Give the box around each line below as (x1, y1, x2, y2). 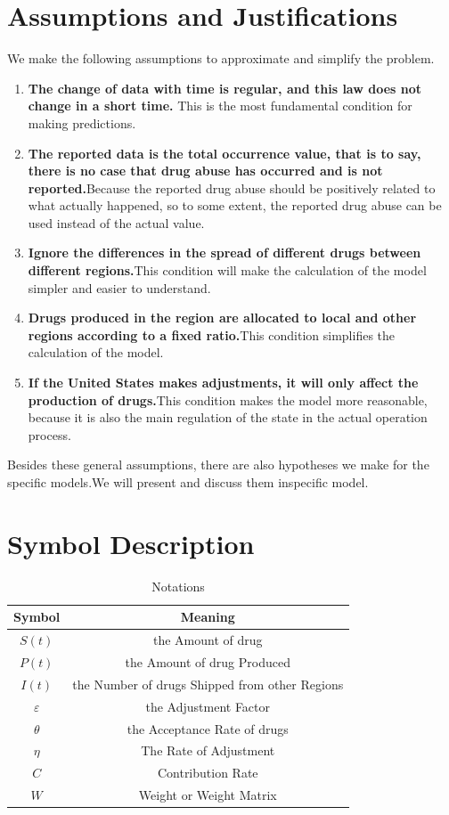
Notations (151, 576, 205, 595)
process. (28, 425, 71, 444)
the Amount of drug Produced (125, 653, 290, 671)
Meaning (180, 607, 235, 626)
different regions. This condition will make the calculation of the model (28, 261, 427, 280)
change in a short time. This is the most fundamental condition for (28, 96, 412, 115)
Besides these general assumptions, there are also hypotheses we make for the (7, 455, 429, 474)
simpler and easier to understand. (28, 278, 211, 297)
